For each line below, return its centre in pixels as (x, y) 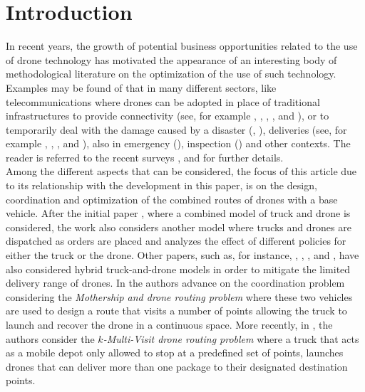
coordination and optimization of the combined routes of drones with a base (172, 199)
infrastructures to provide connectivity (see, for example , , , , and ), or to (168, 116)
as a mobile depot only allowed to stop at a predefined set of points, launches (175, 353)
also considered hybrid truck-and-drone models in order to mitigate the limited (178, 269)
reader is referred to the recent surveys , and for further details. (145, 157)
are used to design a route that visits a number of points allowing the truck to (176, 311)
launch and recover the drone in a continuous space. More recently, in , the (169, 324)
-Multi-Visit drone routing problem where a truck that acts (231, 338)
